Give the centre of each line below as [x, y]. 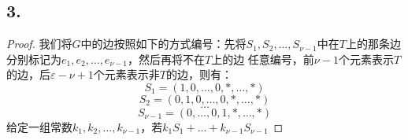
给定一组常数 [39, 126]
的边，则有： [199, 74]
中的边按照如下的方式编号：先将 [163, 44]
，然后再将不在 [166, 59]
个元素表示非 [126, 74]
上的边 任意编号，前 [263, 59]
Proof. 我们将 [39, 44]
